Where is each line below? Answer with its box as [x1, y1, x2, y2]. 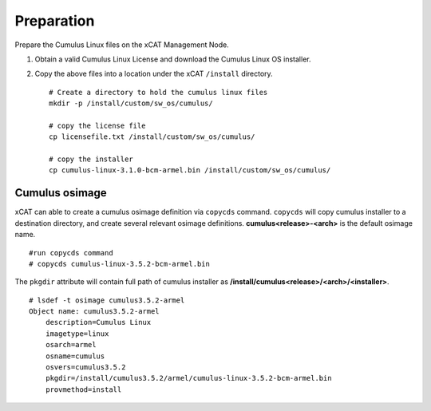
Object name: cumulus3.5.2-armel [29, 307, 160, 316]
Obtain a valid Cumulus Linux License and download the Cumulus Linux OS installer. [34, 54, 311, 64]
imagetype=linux [45, 329, 109, 338]
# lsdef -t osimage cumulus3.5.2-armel [29, 295, 185, 305]
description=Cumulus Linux [45, 318, 152, 327]
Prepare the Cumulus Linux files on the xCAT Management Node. [14, 40, 229, 49]
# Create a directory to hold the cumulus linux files [49, 88, 268, 97]
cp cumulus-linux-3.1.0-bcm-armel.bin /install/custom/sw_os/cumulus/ [49, 166, 331, 175]
